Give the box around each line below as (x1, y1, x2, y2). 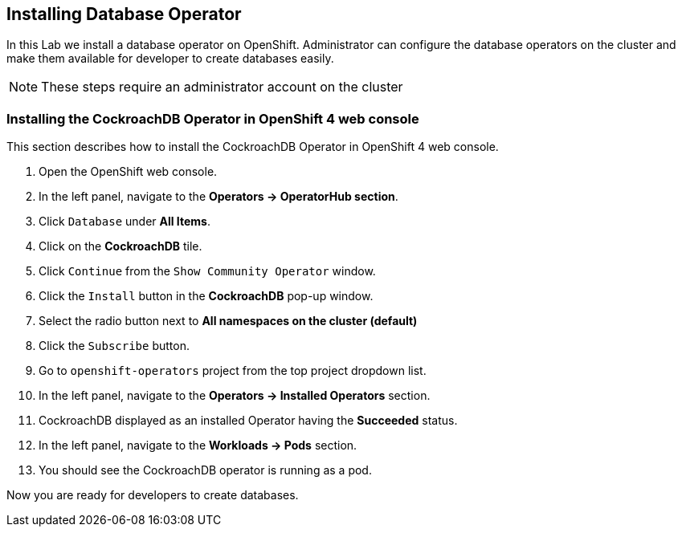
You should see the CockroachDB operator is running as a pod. (39, 463, 372, 478)
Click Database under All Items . (39, 214, 211, 229)
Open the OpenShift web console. (39, 165, 218, 179)
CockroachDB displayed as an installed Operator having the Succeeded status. (39, 413, 458, 428)
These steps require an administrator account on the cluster (41, 79, 403, 96)
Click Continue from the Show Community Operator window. (39, 264, 376, 279)
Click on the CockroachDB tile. (39, 239, 202, 254)
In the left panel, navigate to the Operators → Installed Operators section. (39, 389, 431, 403)
